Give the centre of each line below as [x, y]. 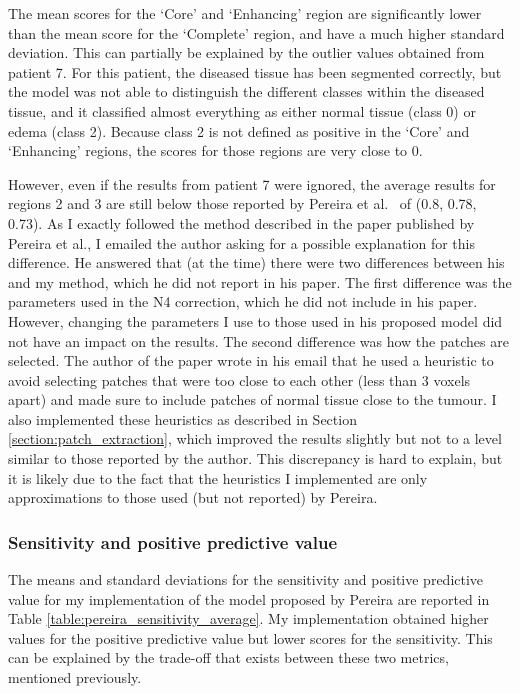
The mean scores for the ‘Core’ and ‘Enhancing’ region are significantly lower [245, 13]
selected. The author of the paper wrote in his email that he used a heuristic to [251, 360]
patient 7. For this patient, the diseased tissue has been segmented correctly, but [255, 71]
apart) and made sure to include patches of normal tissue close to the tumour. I [252, 399]
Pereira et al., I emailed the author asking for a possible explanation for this [241, 242]
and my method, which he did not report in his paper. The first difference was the [260, 281]
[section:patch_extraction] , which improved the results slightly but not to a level [255, 438]
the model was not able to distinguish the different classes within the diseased [246, 91]
